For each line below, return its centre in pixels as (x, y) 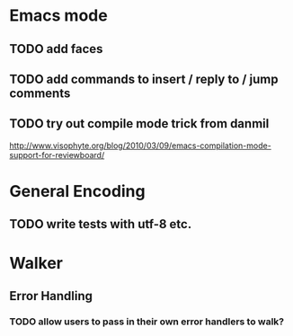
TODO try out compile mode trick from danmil (139, 124)
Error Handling (51, 296)
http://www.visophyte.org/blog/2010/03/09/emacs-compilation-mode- (140, 146)
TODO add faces (56, 49)
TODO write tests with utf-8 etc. (101, 224)
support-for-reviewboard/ (57, 155)
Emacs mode (58, 16)
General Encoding (77, 191)
